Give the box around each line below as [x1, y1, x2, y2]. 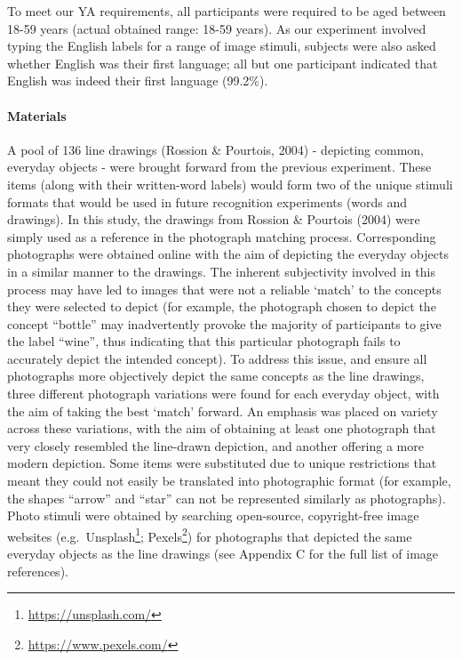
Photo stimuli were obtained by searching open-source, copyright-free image [7, 506, 419, 525]
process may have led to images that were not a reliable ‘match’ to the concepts [7, 279, 442, 298]
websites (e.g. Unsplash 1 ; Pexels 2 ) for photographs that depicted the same [7, 524, 412, 545]
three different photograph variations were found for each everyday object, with [7, 384, 440, 403]
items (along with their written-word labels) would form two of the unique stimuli [7, 174, 453, 193]
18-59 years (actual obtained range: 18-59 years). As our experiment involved [7, 19, 426, 37]
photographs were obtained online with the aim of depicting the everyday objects [7, 245, 449, 263]
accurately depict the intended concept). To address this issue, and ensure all [7, 349, 427, 367]
